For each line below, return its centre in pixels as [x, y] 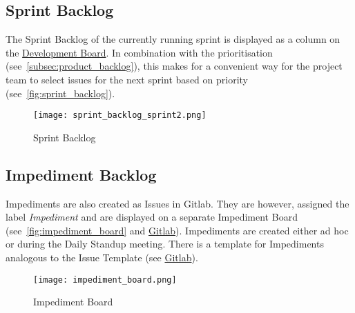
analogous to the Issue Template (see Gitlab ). [102, 257]
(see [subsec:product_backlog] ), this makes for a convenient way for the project [174, 66]
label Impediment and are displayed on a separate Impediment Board [152, 217]
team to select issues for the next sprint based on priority [127, 79]
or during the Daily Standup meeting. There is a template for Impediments [165, 244]
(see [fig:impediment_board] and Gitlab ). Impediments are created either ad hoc [177, 230]
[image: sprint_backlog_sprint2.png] [120, 115]
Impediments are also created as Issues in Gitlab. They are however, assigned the [177, 203]
